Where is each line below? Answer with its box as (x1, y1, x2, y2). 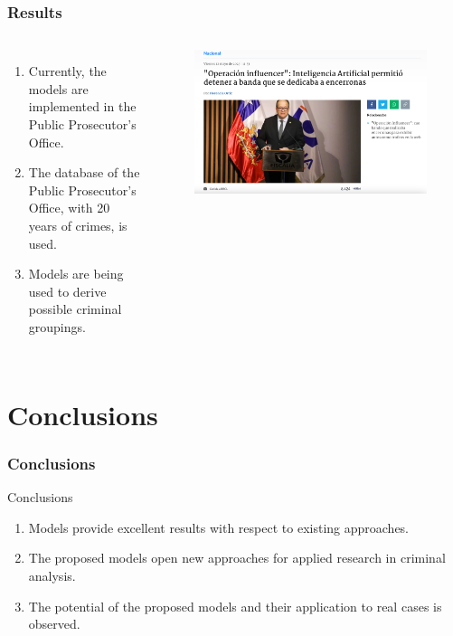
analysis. (28, 565, 76, 584)
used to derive (28, 281, 107, 300)
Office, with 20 (28, 198, 110, 217)
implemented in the (28, 97, 137, 116)
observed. (28, 614, 80, 633)
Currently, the (28, 62, 107, 81)
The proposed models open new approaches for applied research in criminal (28, 548, 446, 567)
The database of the (28, 163, 140, 182)
